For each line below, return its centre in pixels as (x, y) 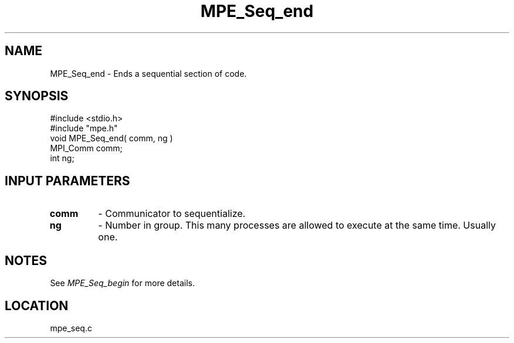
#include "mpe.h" (84, 128)
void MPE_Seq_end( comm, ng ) (111, 138)
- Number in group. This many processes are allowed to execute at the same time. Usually (297, 225)
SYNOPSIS (37, 96)
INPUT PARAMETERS (67, 181)
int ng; (62, 158)
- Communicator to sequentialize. (172, 214)
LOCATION (37, 305)
